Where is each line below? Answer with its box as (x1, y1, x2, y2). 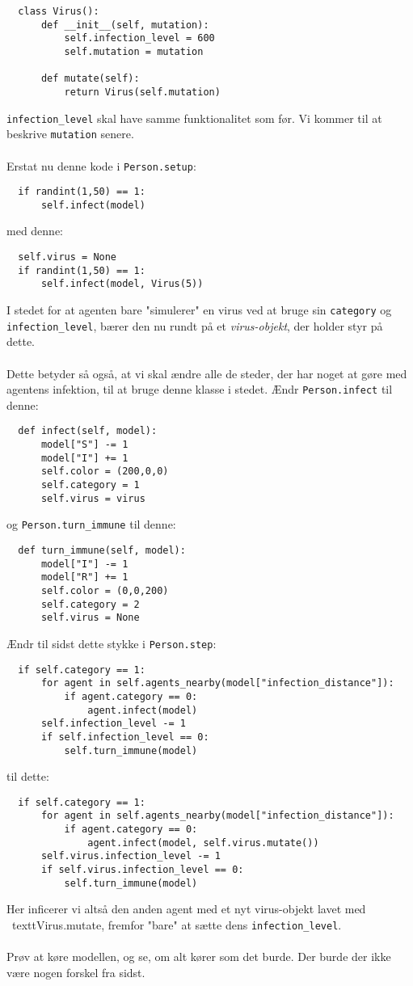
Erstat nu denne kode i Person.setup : (6, 157, 196, 174)
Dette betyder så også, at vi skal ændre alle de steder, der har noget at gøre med (6, 364, 407, 381)
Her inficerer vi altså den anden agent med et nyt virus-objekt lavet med (6, 900, 366, 917)
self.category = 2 (40, 598, 140, 610)
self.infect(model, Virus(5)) (40, 278, 204, 290)
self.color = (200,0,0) (40, 466, 169, 478)
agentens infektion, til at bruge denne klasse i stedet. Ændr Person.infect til (6, 381, 393, 398)
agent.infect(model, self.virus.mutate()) (87, 836, 319, 849)
